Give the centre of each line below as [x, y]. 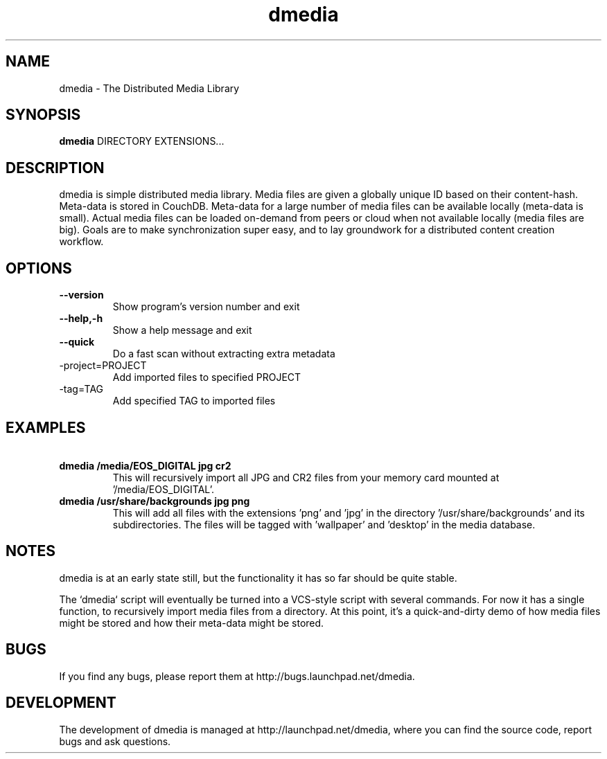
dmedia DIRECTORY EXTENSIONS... [142, 141]
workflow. [81, 242]
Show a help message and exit [182, 330]
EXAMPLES [46, 427]
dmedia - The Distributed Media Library [149, 88]
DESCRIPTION [55, 168]
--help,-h [81, 319]
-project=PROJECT [103, 366]
